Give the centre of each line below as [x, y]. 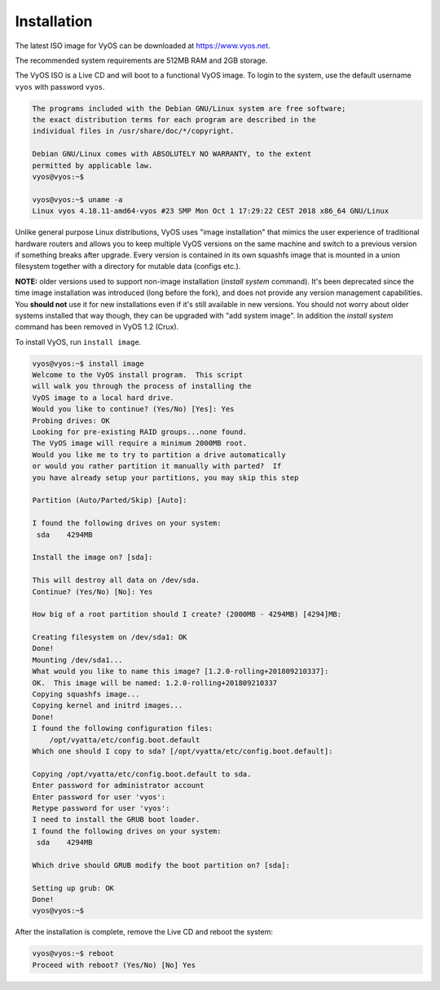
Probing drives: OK [71, 420]
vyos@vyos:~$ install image [88, 363]
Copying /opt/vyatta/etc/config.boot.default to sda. [142, 774]
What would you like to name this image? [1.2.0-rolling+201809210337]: [180, 671]
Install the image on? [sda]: [92, 557]
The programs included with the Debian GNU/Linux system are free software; [189, 108]
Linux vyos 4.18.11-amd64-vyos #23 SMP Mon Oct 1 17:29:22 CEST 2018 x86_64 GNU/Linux [211, 211]
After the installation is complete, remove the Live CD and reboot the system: [144, 932]
